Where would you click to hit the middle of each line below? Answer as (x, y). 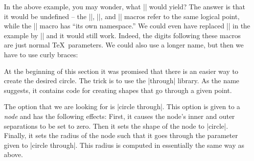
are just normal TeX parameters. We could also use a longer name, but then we (124, 45)
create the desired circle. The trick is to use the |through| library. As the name (122, 80)
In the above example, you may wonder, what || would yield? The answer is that (125, 6)
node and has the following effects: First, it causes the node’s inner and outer (119, 116)
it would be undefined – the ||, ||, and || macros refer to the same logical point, (122, 16)
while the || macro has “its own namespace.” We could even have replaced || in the (127, 26)
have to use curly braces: (41, 54)
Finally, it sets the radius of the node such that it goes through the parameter (121, 135)
